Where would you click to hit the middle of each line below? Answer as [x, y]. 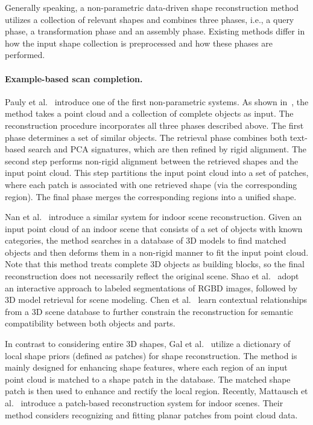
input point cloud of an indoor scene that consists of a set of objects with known [154, 228]
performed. [25, 55]
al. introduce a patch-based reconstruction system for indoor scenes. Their [144, 403]
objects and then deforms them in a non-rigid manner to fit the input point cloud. [157, 252]
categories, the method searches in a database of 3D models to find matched [146, 240]
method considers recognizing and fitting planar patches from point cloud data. [151, 414]
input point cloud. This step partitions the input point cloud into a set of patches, [157, 173]
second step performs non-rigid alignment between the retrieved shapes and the [152, 161]
